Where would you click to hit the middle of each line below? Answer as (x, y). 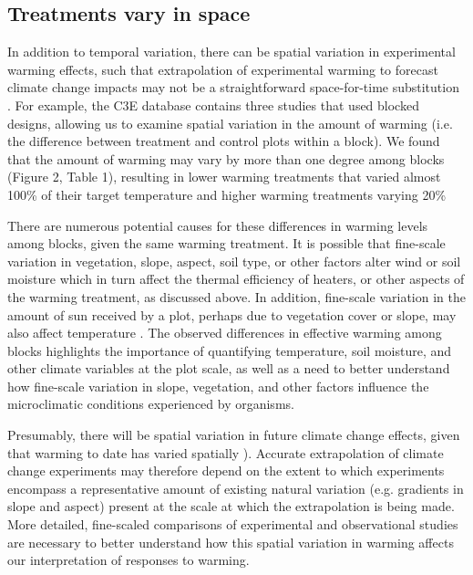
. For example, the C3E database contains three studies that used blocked (213, 105)
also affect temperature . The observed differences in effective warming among (225, 333)
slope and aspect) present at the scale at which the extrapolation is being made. (231, 506)
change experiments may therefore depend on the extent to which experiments (226, 470)
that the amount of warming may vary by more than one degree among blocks (226, 158)
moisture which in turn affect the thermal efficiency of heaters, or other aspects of (236, 279)
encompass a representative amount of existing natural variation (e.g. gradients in (236, 488)
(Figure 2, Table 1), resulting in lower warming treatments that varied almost (224, 177)
